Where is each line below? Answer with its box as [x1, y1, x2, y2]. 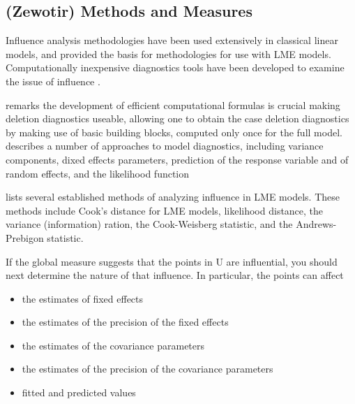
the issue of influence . [6, 73, 100, 88]
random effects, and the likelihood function [6, 166, 190, 180]
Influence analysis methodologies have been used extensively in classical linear [6, 33, 338, 48]
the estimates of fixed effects [22, 291, 144, 305]
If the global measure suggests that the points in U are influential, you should [6, 254, 338, 268]
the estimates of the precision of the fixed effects [22, 315, 229, 329]
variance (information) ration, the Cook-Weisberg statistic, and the [6, 217, 293, 231]
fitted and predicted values [22, 385, 136, 400]
